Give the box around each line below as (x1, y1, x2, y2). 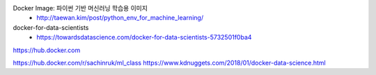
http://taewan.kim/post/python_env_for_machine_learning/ (36, 14, 204, 22)
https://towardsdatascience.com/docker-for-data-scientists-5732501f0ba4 (36, 33, 252, 42)
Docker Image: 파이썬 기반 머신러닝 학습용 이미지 (13, 4, 148, 12)
